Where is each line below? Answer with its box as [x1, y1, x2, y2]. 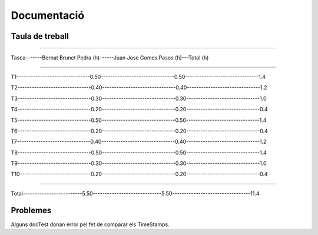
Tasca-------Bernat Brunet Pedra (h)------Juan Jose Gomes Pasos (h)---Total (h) [11, 54, 209, 61]
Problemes [11, 205, 52, 215]
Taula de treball [11, 31, 69, 41]
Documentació [11, 9, 85, 22]
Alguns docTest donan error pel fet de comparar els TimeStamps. [11, 221, 170, 228]
